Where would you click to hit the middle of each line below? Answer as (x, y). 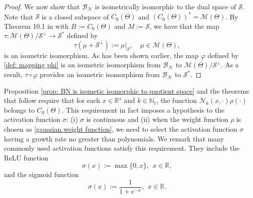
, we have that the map (184, 26)
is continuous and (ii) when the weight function (157, 119)
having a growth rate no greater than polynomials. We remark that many (114, 138)
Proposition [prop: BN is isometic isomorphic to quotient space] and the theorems (126, 90)
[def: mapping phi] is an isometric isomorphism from (82, 65)
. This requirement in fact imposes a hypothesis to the (143, 109)
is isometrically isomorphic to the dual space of (166, 6)
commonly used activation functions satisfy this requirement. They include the (122, 148)
